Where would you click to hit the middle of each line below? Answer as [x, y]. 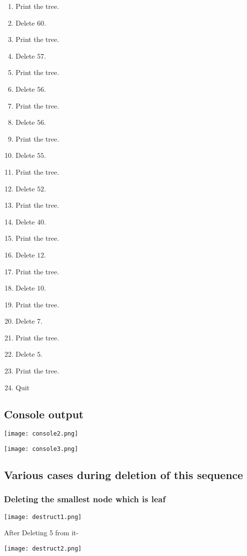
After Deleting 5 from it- [41, 533]
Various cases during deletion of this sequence [123, 475]
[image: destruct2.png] [43, 549]
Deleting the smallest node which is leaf [85, 499]
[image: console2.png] [41, 434]
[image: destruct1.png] [43, 517]
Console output [44, 414]
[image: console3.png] [41, 449]
